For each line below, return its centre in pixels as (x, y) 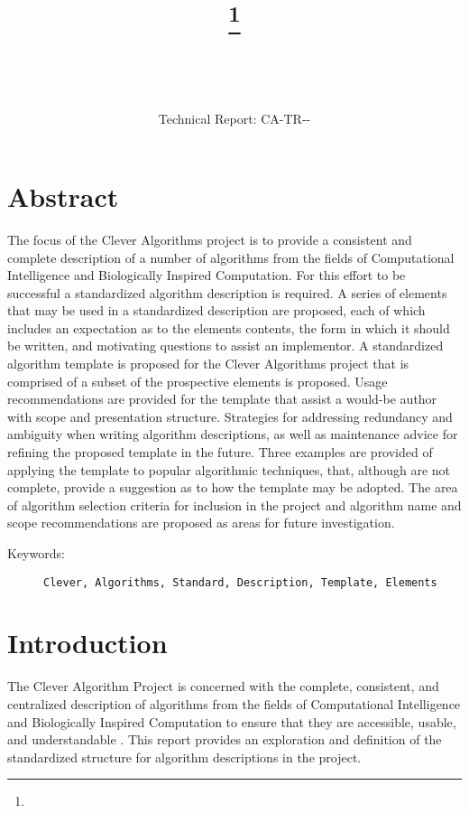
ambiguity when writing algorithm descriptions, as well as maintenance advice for (233, 434)
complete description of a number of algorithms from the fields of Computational (231, 257)
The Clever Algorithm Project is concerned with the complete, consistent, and (223, 686)
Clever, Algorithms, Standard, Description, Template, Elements (240, 582)
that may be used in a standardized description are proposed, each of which (216, 310)
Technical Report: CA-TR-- (234, 119)
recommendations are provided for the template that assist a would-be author (222, 399)
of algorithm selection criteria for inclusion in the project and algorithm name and (234, 505)
